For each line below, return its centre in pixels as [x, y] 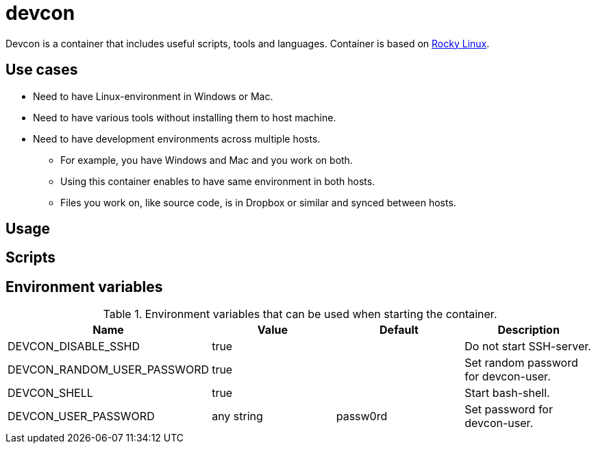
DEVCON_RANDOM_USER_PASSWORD [109, 370]
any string [237, 416]
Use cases [42, 70]
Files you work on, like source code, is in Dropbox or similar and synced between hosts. [258, 202]
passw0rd [362, 416]
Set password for [509, 410]
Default [399, 330]
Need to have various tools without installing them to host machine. [185, 117]
